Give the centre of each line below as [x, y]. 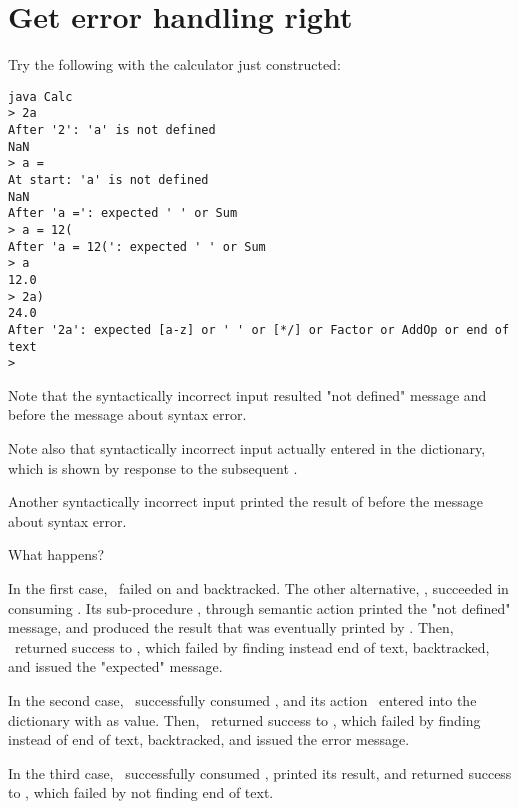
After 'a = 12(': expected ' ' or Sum [137, 246]
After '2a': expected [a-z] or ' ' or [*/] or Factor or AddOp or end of [259, 329]
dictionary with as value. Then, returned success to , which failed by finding [244, 719]
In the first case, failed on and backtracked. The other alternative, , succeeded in [258, 588]
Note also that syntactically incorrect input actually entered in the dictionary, [247, 448]
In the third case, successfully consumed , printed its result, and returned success [260, 772]
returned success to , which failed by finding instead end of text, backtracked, [252, 646]
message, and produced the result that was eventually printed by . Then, [231, 627]
